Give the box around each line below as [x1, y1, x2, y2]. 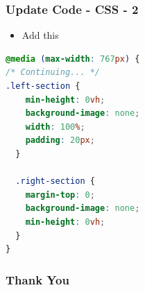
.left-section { [6, 81, 80, 91]
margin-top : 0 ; [25, 189, 95, 200]
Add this [22, 28, 59, 42]
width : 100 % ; [25, 121, 85, 132]
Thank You [6, 271, 69, 288]
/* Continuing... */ [6, 67, 101, 78]
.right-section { [15, 176, 95, 187]
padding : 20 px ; [25, 135, 95, 146]
